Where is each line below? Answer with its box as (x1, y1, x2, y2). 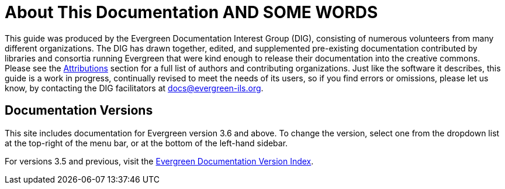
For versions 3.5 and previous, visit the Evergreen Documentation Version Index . (5, 156, 314, 166)
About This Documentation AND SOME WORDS (5, 2, 378, 22)
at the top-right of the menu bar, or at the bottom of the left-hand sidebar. (5, 138, 288, 148)
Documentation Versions (5, 103, 153, 118)
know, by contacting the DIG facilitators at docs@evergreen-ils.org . (5, 83, 264, 93)
